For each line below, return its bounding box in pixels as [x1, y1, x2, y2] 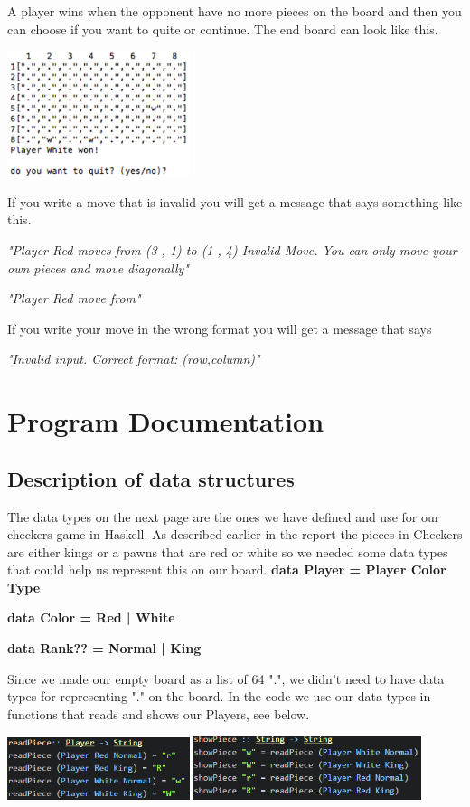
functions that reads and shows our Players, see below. [7, 704, 310, 723]
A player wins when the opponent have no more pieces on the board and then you [7, 2, 462, 20]
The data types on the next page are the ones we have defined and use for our [7, 507, 440, 526]
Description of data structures [7, 464, 295, 492]
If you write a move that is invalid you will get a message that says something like [7, 192, 463, 211]
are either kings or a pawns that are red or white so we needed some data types [7, 542, 448, 561]
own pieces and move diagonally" [7, 258, 189, 277]
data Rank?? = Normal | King [7, 639, 202, 658]
